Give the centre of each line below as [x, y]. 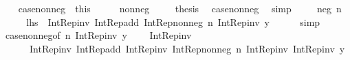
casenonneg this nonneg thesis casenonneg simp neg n [180, 8]
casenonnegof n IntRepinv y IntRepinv [98, 35]
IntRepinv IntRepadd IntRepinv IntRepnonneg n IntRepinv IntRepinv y [187, 48]
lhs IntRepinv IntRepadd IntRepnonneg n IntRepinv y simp [173, 21]
